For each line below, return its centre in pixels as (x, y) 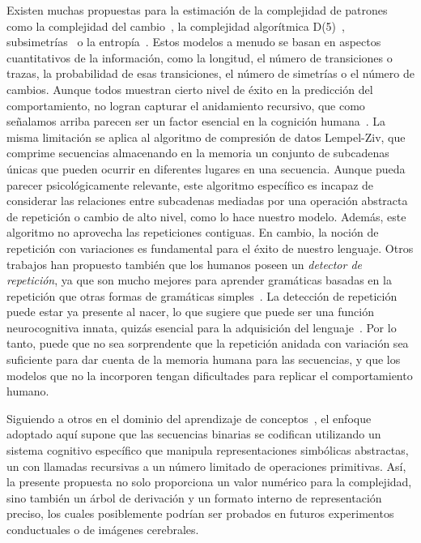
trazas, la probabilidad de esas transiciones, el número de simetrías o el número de (210, 73)
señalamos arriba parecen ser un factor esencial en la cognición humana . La (196, 121)
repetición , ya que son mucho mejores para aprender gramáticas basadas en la (199, 280)
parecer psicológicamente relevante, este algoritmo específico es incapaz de (190, 184)
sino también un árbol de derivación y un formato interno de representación (194, 497)
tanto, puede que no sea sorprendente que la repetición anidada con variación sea (208, 343)
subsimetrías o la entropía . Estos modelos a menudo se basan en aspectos (194, 42)
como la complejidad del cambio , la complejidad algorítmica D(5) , (176, 26)
